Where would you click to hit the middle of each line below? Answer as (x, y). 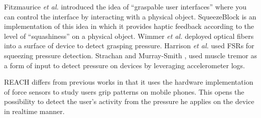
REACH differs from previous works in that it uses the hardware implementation (129, 82)
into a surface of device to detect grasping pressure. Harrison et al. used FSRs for (129, 46)
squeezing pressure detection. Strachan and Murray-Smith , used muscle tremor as (130, 55)
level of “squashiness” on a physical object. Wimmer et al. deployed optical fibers (129, 36)
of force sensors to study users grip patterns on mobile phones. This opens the (124, 91)
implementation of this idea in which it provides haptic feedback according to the (129, 26)
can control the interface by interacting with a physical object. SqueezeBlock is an (130, 16)
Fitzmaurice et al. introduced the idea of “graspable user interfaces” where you (125, 6)
